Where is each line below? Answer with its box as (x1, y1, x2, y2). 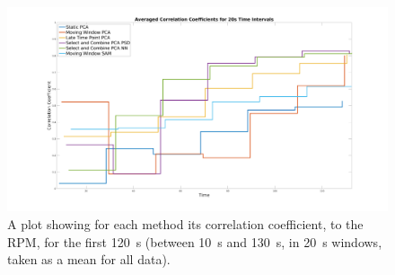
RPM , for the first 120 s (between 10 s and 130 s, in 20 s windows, (7, 232, 382, 251)
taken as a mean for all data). (7, 250, 171, 269)
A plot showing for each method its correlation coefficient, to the (7, 214, 364, 233)
